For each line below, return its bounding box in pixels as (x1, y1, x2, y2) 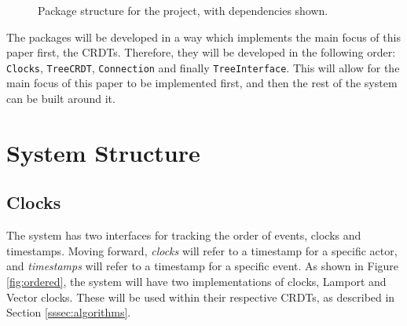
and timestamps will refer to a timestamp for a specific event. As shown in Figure (6, 258, 399, 274)
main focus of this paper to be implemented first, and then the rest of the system (6, 75, 398, 91)
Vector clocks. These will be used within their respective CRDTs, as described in (6, 288, 395, 305)
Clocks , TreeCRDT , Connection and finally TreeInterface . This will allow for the (6, 59, 400, 75)
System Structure (6, 136, 200, 168)
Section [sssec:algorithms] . (6, 304, 131, 321)
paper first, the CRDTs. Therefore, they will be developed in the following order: (6, 44, 396, 60)
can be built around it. (6, 90, 115, 107)
